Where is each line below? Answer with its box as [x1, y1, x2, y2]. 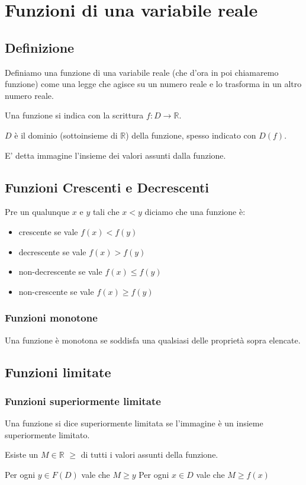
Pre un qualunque [5, 205, 70, 218]
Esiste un [5, 448, 38, 461]
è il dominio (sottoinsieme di [14, 129, 118, 141]
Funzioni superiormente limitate [5, 393, 161, 408]
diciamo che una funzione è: [144, 205, 246, 218]
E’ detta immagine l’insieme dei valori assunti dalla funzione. [5, 149, 226, 161]
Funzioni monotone [5, 310, 98, 325]
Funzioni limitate [5, 362, 111, 381]
